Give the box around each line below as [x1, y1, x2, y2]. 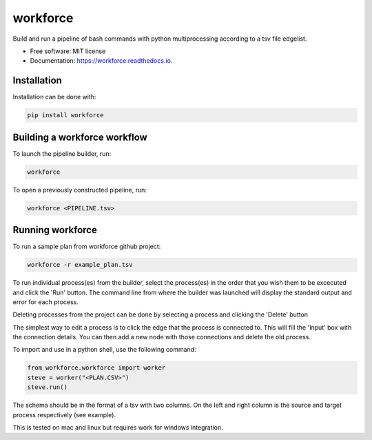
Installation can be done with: [12, 93, 96, 101]
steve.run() [27, 383, 68, 391]
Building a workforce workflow [12, 131, 147, 143]
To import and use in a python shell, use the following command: [12, 346, 196, 354]
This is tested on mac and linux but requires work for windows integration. [12, 423, 223, 432]
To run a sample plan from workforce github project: [12, 242, 161, 251]
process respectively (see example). [12, 410, 116, 419]
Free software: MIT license [30, 47, 106, 55]
